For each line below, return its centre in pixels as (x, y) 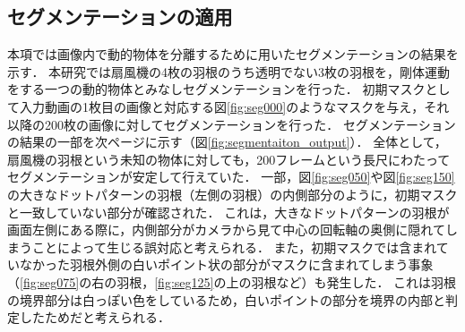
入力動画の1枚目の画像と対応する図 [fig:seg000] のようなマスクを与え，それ (234, 106)
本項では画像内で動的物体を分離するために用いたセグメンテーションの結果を (233, 54)
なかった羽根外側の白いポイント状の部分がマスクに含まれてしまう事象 (226, 264)
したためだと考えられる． (95, 317)
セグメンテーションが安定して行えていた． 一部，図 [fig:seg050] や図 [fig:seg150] (231, 177)
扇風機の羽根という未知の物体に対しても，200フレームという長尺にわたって (229, 159)
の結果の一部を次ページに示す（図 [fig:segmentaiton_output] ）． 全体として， (227, 142)
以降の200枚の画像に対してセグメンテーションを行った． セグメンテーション (232, 124)
